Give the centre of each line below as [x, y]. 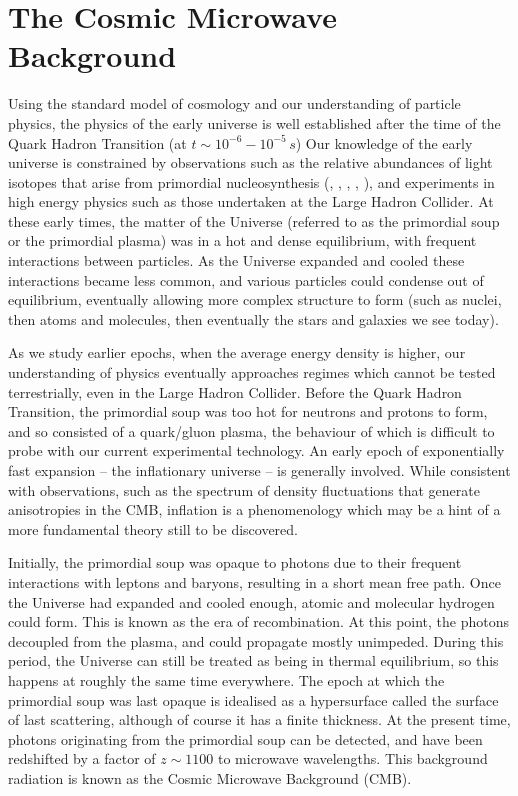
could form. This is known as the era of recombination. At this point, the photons [259, 621]
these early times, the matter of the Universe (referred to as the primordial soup [254, 220]
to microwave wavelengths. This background [352, 758]
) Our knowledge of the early [384, 142]
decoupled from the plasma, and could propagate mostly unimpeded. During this [256, 640]
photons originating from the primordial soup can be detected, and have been [245, 738]
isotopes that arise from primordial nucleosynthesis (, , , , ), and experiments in [251, 181]
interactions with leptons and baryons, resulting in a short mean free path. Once [254, 581]
